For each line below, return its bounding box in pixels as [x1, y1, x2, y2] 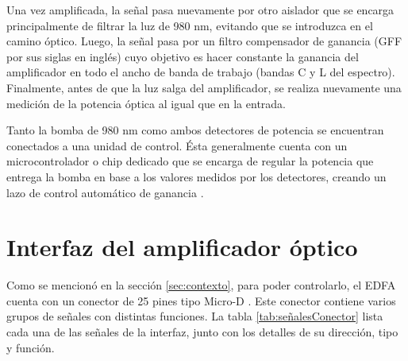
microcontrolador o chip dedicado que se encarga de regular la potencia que [6, 153, 374, 169]
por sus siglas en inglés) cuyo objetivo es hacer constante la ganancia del [6, 48, 359, 64]
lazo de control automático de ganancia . [6, 184, 204, 200]
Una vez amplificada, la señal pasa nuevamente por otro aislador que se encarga [6, 2, 395, 17]
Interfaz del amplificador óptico [6, 231, 358, 263]
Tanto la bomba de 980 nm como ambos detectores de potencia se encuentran [6, 122, 384, 138]
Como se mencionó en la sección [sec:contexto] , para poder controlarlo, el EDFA [6, 277, 396, 293]
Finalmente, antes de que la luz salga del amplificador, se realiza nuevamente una [6, 79, 402, 95]
